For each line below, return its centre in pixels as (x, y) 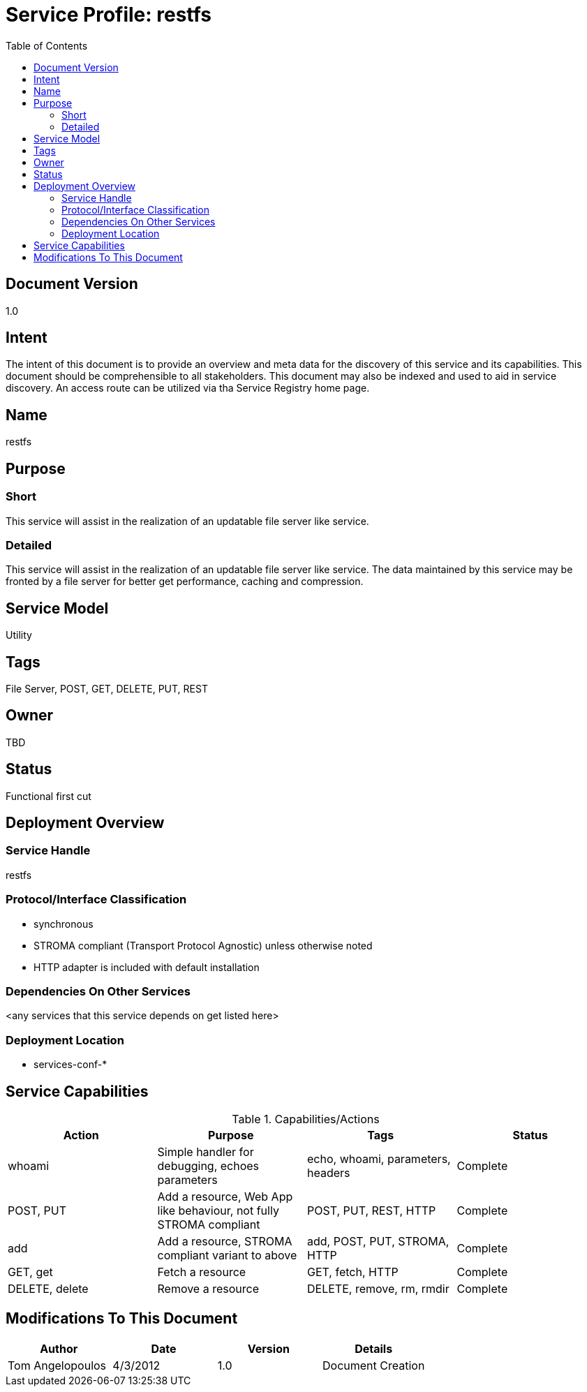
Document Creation (374, 1365)
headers (329, 1172)
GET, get (30, 1272)
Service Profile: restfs (109, 15)
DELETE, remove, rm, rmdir (378, 1288)
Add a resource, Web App (225, 1196)
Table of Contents (47, 45)
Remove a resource (208, 1288)
